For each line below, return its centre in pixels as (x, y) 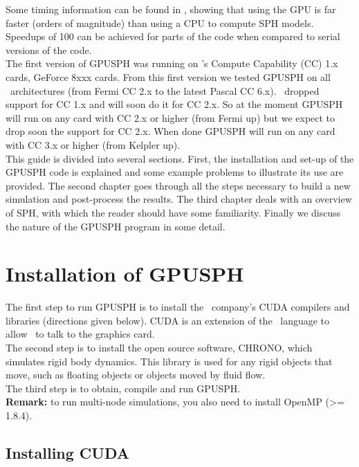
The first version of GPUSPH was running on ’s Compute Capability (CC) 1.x (172, 63)
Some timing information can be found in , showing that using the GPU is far (171, 9)
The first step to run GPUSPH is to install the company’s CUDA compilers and (178, 307)
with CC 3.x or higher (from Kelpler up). (93, 144)
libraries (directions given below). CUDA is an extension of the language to (168, 320)
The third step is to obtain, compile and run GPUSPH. (123, 388)
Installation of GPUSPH (125, 274)
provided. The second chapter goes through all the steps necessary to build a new (178, 185)
